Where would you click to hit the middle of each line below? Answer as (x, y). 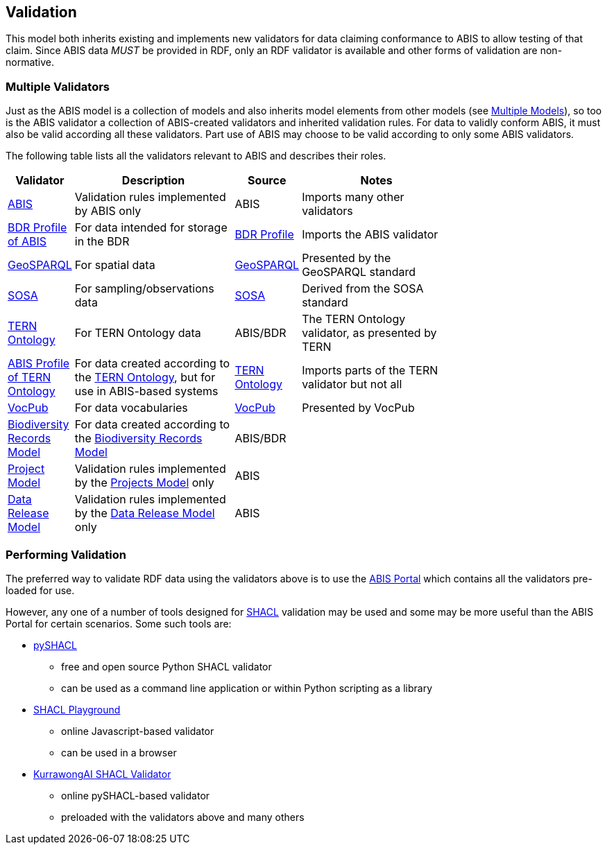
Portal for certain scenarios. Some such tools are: (119, 623)
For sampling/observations (144, 289)
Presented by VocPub (358, 408)
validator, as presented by (369, 333)
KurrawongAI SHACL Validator (102, 774)
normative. (30, 62)
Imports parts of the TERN (370, 371)
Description (153, 181)
